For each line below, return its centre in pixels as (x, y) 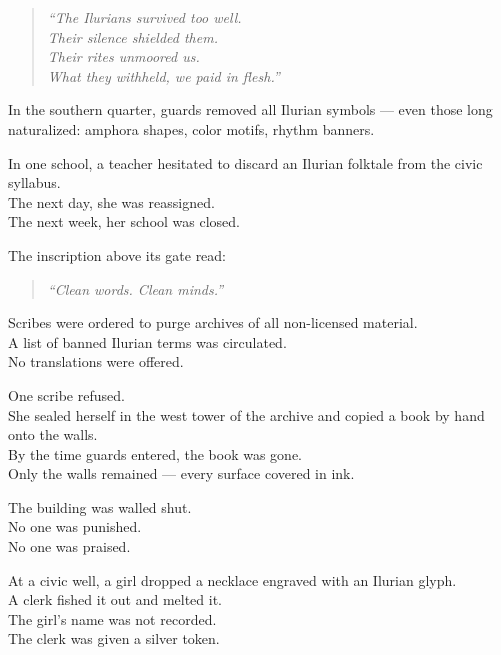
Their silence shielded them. (132, 36)
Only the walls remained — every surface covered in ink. (181, 473)
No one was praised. (69, 546)
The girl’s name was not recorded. (112, 618)
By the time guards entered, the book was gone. (155, 453)
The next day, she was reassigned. (111, 201)
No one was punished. (75, 526)
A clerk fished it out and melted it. (115, 599)
